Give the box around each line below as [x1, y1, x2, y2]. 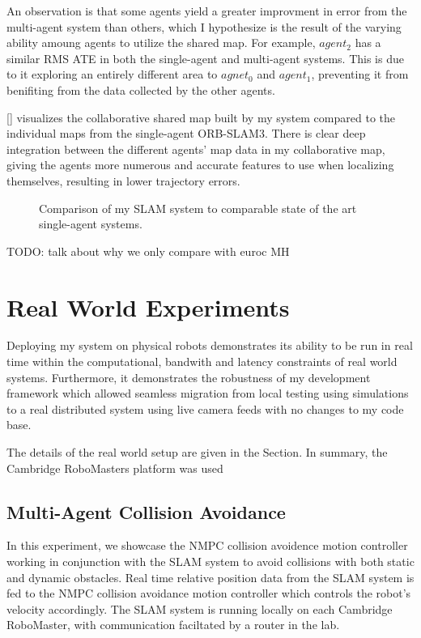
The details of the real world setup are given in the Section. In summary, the [6, 444, 388, 460]
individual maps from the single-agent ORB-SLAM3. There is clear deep [6, 125, 366, 142]
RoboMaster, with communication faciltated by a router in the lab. [6, 616, 340, 633]
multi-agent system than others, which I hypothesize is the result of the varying [6, 18, 402, 35]
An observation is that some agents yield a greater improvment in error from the [6, 2, 407, 19]
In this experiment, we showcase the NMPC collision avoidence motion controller [6, 537, 408, 554]
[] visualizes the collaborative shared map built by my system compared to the [6, 108, 395, 125]
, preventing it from [311, 66, 409, 83]
